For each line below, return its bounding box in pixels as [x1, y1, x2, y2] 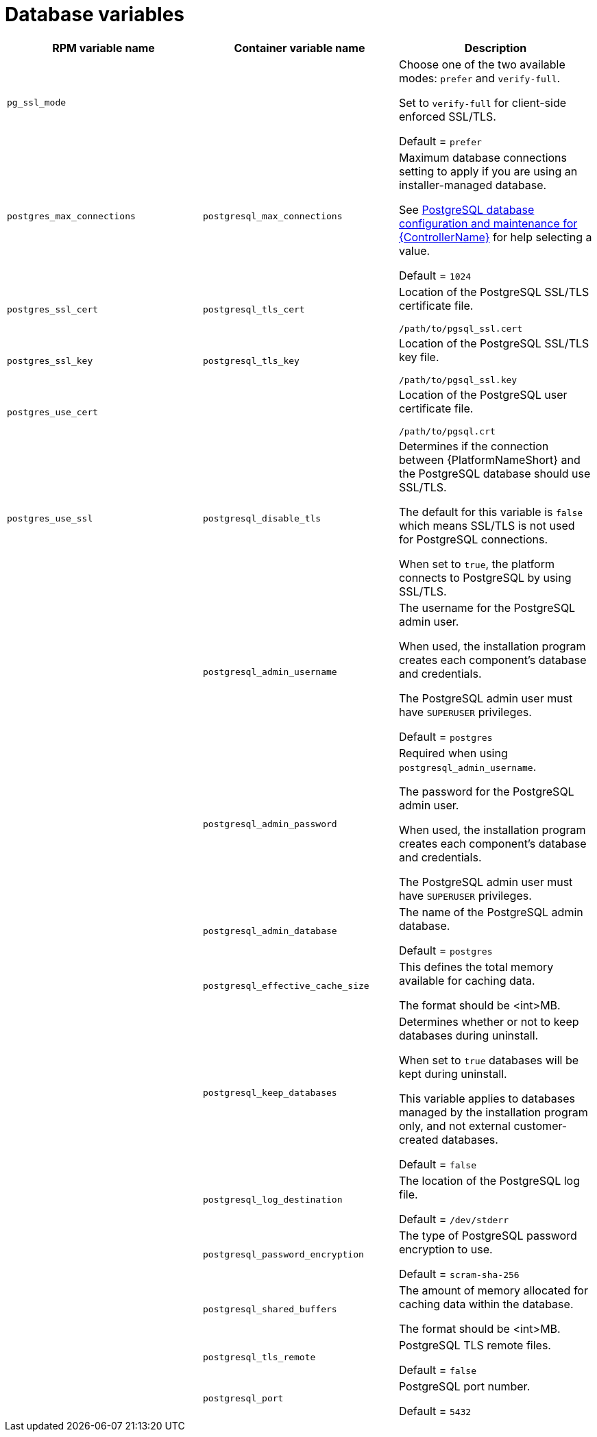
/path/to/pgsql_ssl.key [398, 374, 517, 385]
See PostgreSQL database [398, 202, 535, 217]
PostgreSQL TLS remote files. [398, 1338, 551, 1352]
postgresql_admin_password [202, 819, 337, 830]
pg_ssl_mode [7, 97, 66, 108]
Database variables [5, 3, 185, 26]
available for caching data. [398, 973, 535, 987]
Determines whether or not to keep [398, 1014, 579, 1029]
